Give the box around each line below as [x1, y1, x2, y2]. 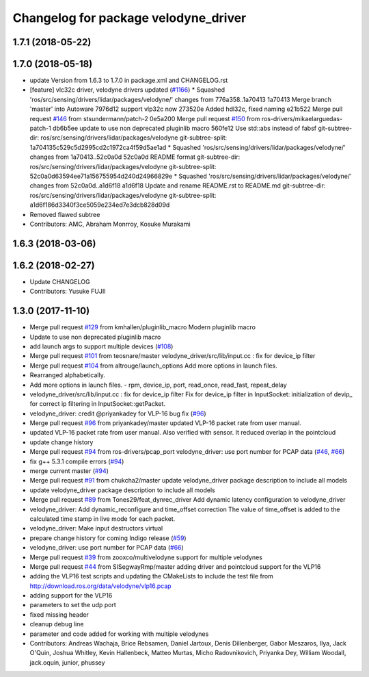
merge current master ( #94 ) [29, 467, 109, 475]
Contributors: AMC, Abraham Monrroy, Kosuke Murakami [29, 220, 191, 228]
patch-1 [29, 124, 51, 133]
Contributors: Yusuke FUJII [29, 288, 106, 296]
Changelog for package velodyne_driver [12, 10, 247, 25]
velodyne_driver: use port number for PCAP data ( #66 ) [29, 544, 184, 552]
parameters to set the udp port [29, 601, 116, 609]
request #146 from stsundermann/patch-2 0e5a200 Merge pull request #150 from [29, 114, 260, 123]
